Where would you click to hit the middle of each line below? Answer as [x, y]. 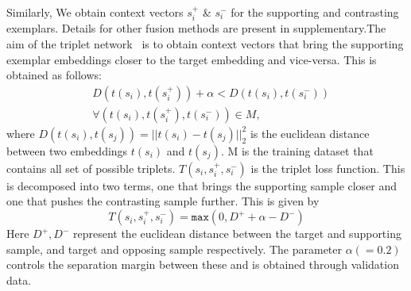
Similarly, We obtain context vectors [95, 12]
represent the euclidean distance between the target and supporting [237, 234]
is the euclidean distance [310, 133]
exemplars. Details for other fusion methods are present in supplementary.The [196, 28]
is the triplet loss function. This [328, 168]
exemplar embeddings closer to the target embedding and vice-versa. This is [192, 59]
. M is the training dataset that [297, 150]
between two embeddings [67, 150]
